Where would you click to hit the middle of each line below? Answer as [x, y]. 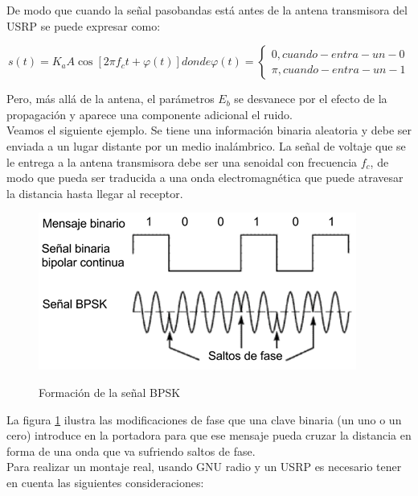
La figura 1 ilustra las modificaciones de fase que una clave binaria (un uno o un [204, 419]
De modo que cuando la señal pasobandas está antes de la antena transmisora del [207, 10]
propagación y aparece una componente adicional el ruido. [150, 114]
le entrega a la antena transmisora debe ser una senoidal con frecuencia [182, 161]
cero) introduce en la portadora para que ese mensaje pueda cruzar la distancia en [209, 435]
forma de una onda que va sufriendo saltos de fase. [131, 451]
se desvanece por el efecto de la [311, 99]
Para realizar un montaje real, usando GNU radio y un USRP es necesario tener [204, 467]
